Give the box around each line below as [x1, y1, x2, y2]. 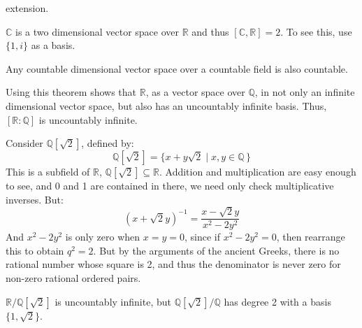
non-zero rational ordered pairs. [6, 270, 141, 285]
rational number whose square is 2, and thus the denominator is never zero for [6, 257, 341, 271]
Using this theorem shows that [6, 85, 136, 99]
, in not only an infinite [254, 85, 355, 99]
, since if [184, 229, 220, 244]
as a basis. [31, 38, 75, 52]
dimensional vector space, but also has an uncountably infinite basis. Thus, [6, 98, 327, 113]
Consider [6, 136, 43, 150]
